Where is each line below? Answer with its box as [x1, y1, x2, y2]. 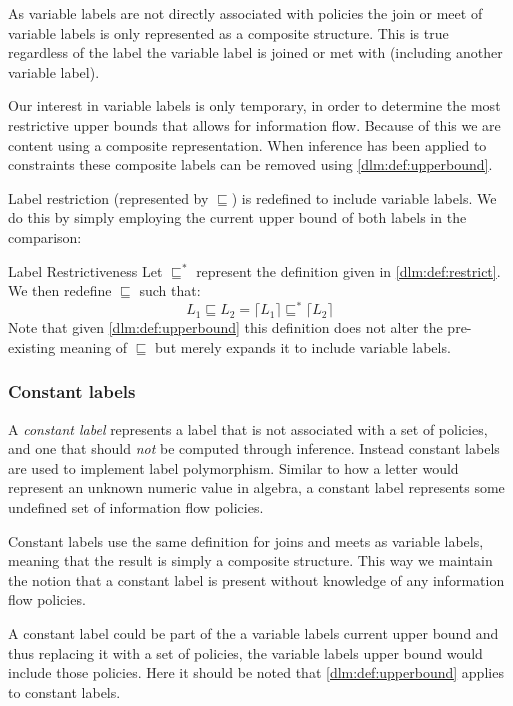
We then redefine [8, 280, 112, 301]
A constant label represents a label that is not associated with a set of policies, [8, 418, 488, 439]
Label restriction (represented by [8, 187, 209, 208]
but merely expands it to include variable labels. [155, 336, 451, 357]
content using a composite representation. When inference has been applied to [8, 134, 487, 155]
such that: [139, 280, 201, 301]
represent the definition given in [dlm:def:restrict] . [196, 260, 501, 281]
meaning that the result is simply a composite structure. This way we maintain [8, 550, 493, 571]
